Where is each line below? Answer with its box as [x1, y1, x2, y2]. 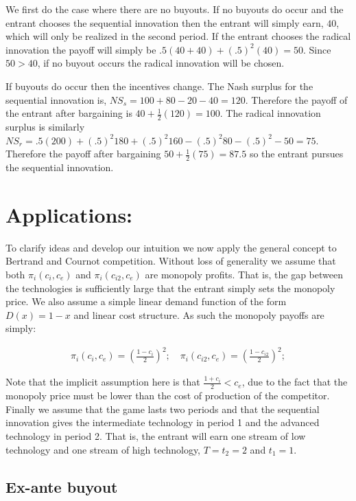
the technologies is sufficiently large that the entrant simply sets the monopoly [5, 280, 335, 295]
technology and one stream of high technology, [5, 442, 201, 456]
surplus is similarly [5, 119, 85, 133]
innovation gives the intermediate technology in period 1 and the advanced [5, 415, 320, 430]
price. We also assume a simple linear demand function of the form [5, 294, 287, 309]
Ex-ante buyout [5, 476, 118, 497]
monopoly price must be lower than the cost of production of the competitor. [5, 388, 330, 403]
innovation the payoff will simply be [5, 42, 156, 56]
